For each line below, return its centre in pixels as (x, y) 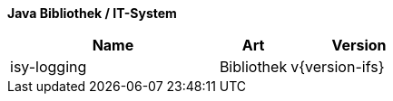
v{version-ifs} (338, 67)
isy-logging (49, 67)
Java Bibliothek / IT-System (92, 13)
